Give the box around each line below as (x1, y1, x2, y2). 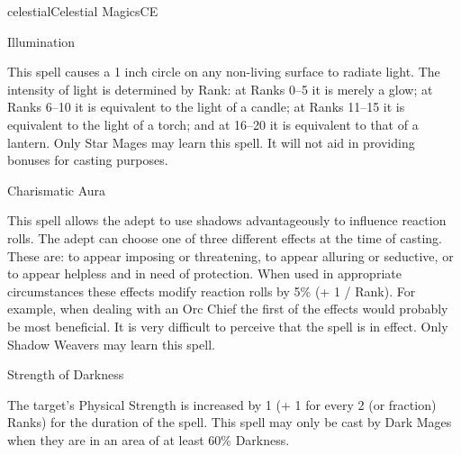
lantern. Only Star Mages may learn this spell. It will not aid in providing (7, 132, 415, 151)
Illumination (7, 32, 76, 50)
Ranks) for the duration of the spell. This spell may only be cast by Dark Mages (7, 413, 452, 432)
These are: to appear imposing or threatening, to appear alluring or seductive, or (7, 246, 454, 265)
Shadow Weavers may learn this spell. (7, 334, 215, 353)
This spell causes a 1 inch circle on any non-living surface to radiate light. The (7, 62, 440, 81)
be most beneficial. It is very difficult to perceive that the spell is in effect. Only (7, 316, 448, 335)
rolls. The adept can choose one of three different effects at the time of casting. (7, 228, 442, 247)
